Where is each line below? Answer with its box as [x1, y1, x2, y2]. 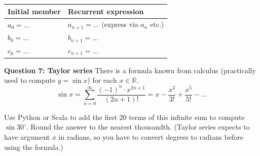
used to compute [4, 75, 56, 85]
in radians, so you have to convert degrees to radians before [58, 131, 244, 142]
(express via [101, 19, 138, 29]
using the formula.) [4, 141, 63, 152]
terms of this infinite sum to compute [129, 111, 245, 122]
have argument [4, 131, 50, 142]
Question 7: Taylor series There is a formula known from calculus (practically [4, 65, 256, 75]
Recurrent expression [68, 6, 144, 16]
